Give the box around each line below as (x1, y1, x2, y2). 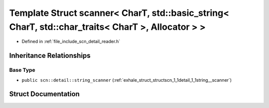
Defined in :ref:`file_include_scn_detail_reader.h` (21, 39, 121, 45)
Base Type (9, 67, 35, 74)
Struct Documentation (9, 90, 80, 99)
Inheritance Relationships (9, 52, 91, 60)
